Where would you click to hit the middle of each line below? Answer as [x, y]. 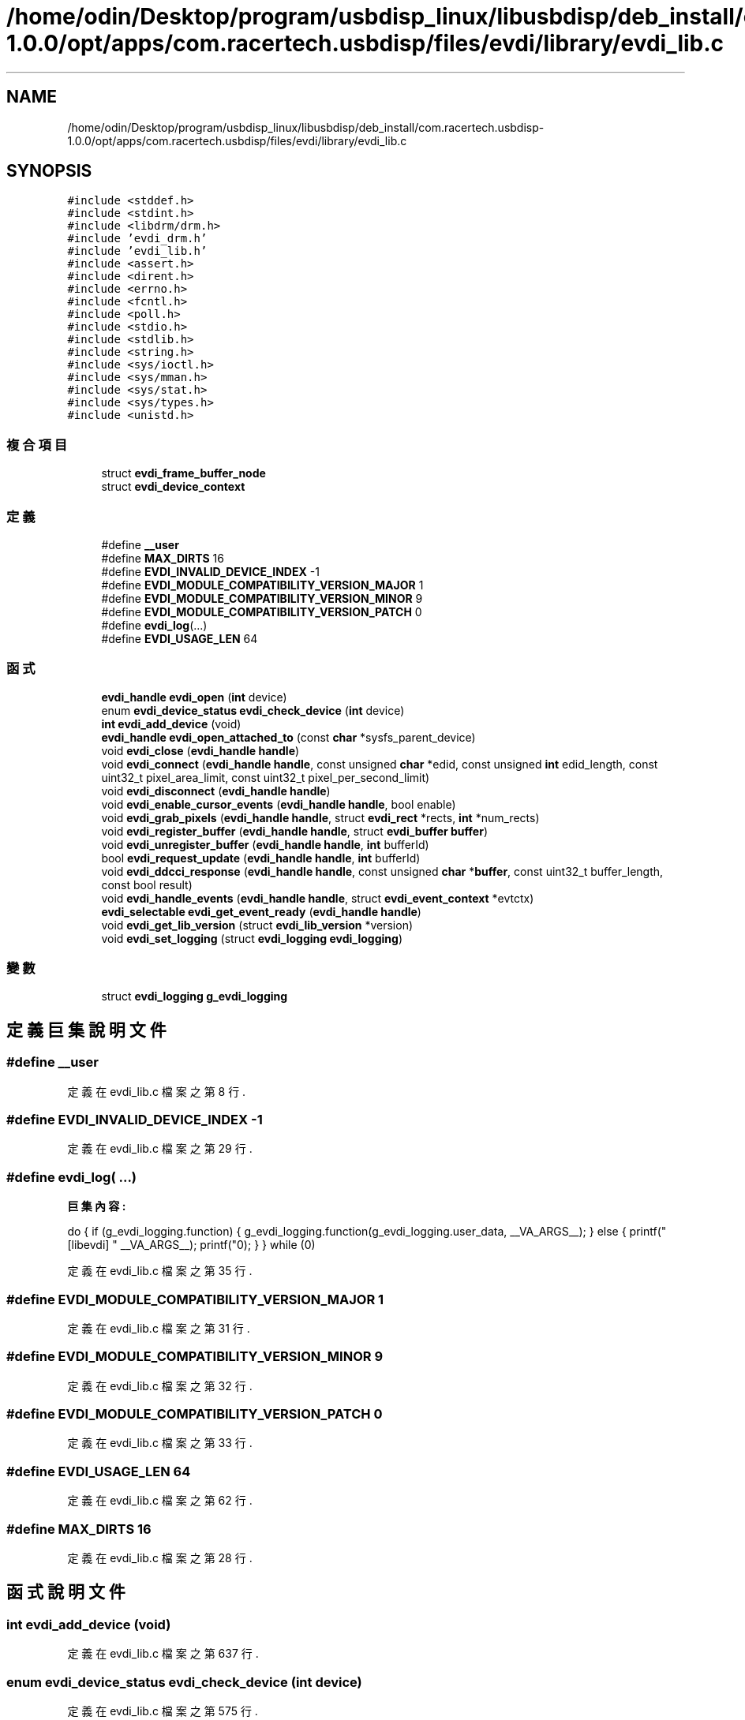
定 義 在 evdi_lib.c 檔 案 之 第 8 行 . [157, 1091]
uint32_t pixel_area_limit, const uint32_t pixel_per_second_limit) [266, 777]
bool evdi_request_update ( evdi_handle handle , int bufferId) [261, 858]
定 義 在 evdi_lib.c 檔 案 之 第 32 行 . [160, 1385]
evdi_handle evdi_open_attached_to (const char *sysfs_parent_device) [288, 737]
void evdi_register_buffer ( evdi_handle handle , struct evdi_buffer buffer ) [294, 831]
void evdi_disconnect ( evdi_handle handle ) [216, 791]
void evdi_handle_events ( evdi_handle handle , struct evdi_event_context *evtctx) [318, 898]
